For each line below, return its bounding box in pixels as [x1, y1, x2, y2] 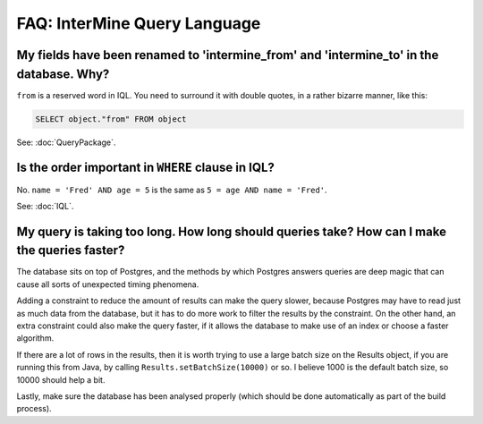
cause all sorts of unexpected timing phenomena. [16, 278, 199, 290]
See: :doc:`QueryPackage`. [16, 137, 116, 148]
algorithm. [16, 333, 55, 343]
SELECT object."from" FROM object [35, 114, 187, 124]
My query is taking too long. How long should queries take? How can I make [16, 224, 447, 239]
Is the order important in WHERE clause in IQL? [16, 160, 275, 175]
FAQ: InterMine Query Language [16, 13, 261, 33]
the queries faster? [16, 242, 125, 259]
